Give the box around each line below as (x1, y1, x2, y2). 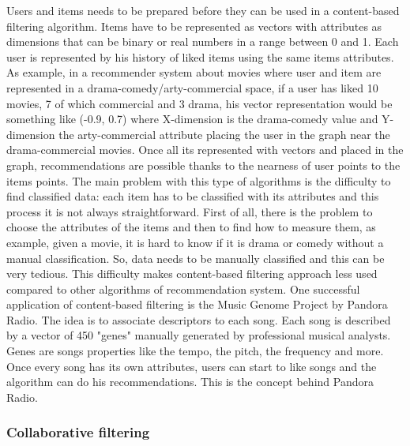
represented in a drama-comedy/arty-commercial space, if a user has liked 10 (6, 79, 378, 96)
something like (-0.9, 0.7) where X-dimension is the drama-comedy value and (6, 111, 378, 127)
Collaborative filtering (6, 422, 150, 442)
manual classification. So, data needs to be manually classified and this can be (6, 249, 385, 266)
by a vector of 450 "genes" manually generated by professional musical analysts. (6, 327, 391, 343)
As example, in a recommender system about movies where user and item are (6, 64, 382, 81)
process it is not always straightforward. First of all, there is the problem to (6, 203, 373, 219)
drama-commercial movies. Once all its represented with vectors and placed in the (6, 141, 404, 158)
